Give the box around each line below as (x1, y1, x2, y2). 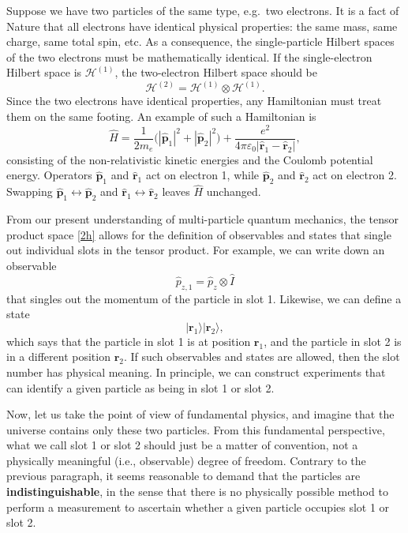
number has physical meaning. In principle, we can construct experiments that (6, 363, 386, 380)
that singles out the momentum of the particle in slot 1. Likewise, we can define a (6, 290, 402, 306)
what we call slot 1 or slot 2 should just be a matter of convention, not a (6, 437, 358, 453)
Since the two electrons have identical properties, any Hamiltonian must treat (6, 92, 382, 109)
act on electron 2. (313, 167, 397, 183)
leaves (162, 183, 190, 200)
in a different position (6, 348, 110, 365)
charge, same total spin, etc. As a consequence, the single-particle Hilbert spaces (6, 33, 395, 50)
